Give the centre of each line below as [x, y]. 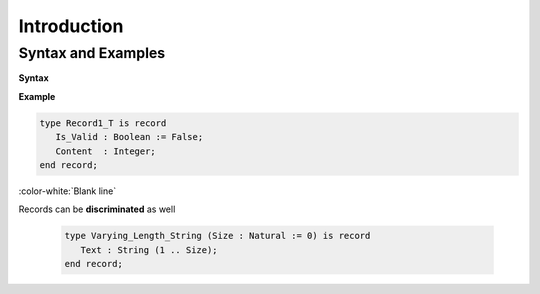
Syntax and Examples [92, 53]
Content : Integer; [106, 151]
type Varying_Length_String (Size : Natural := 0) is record [217, 236]
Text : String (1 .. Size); [149, 249]
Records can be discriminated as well [97, 209]
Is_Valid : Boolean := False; [129, 137]
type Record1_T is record [103, 123]
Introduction [71, 26]
